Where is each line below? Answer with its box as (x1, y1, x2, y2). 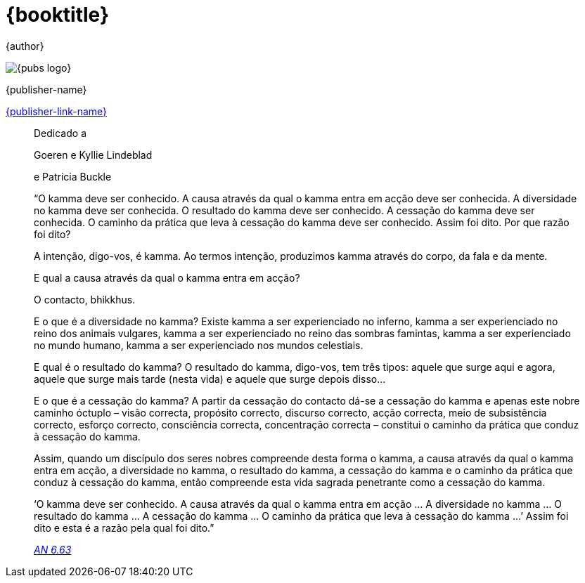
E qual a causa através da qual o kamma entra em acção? (34, 271, 300, 284)
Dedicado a (34, 126, 86, 139)
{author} (6, 39, 44, 52)
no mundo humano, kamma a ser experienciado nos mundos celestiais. (34, 339, 364, 351)
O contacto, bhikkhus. (34, 293, 136, 306)
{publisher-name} (6, 83, 87, 96)
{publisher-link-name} (6, 105, 108, 117)
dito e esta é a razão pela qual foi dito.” (34, 521, 214, 534)
